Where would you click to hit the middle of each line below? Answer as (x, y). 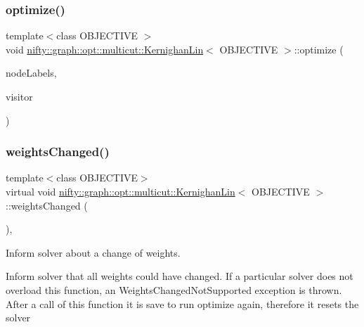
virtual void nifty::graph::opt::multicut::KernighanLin (121, 191)
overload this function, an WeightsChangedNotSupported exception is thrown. (174, 289)
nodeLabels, (31, 73)
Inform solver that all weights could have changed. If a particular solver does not (180, 276)
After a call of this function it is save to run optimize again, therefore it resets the (182, 303)
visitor (19, 96)
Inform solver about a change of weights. (93, 252)
